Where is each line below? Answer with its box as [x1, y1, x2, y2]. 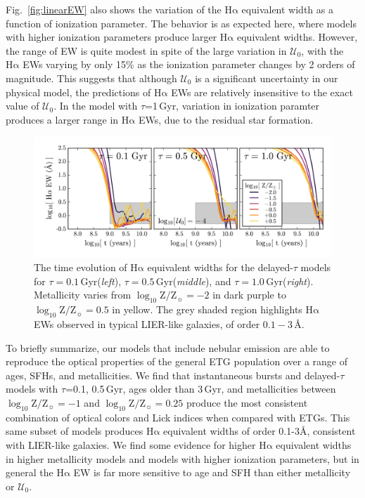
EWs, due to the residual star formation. [138, 112, 314, 126]
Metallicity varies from [34, 287, 132, 302]
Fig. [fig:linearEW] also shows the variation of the [6, 2, 222, 16]
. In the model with [53, 98, 138, 113]
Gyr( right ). [266, 273, 314, 288]
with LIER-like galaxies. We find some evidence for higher [6, 437, 256, 452]
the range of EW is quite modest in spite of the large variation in [6, 43, 287, 58]
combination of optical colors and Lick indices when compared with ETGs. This [6, 409, 350, 424]
